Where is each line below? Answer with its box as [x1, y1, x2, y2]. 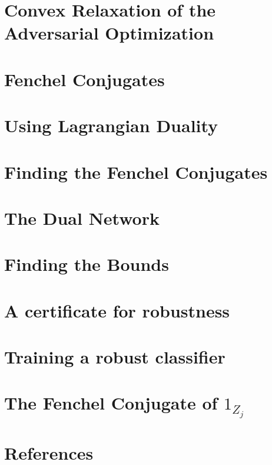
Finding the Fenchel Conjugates [4, 159, 268, 184]
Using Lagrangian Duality [4, 113, 218, 137]
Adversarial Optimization [4, 21, 214, 45]
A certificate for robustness [4, 298, 230, 322]
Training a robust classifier [4, 345, 225, 368]
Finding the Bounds [4, 252, 169, 276]
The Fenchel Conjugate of [4, 391, 218, 415]
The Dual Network [4, 205, 160, 230]
